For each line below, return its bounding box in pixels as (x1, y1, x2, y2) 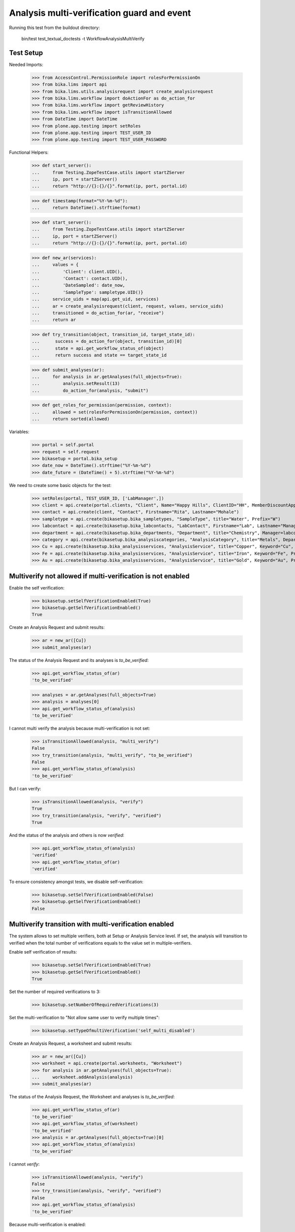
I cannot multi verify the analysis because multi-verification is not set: (9, 725, 150, 731)
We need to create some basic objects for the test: (9, 482, 112, 488)
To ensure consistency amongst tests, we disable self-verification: (9, 879, 144, 885)
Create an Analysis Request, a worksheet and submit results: (9, 1040, 132, 1046)
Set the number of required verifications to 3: (9, 989, 101, 994)
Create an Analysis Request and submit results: (9, 624, 105, 630)
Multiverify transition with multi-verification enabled (9, 920, 174, 928)
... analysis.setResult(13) (31, 381, 120, 386)
